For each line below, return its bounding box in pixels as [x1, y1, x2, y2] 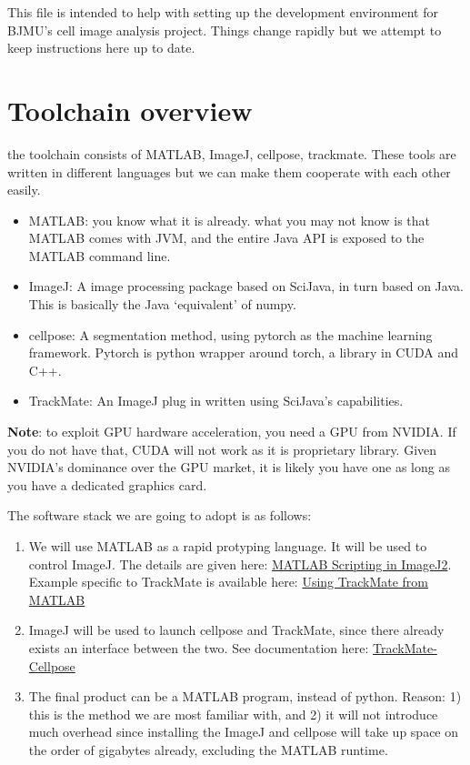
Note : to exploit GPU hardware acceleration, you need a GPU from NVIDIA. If [7, 422, 456, 441]
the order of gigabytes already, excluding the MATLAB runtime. [28, 740, 388, 759]
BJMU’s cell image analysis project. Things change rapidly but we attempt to [7, 20, 442, 39]
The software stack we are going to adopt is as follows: [7, 506, 312, 525]
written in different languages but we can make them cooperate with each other [7, 162, 451, 181]
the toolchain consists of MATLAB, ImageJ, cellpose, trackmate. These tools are [7, 144, 456, 163]
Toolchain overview [7, 91, 253, 128]
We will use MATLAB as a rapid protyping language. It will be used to [28, 537, 427, 555]
